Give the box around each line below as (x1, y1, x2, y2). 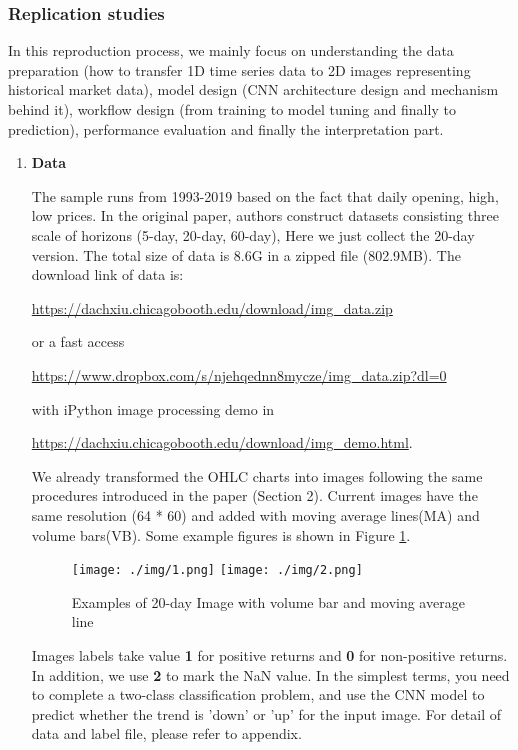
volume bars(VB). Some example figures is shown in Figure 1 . (31, 524, 411, 545)
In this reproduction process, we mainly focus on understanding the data (8, 40, 454, 61)
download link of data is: (31, 264, 184, 285)
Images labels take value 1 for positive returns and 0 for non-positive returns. (31, 644, 508, 665)
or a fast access (31, 331, 125, 352)
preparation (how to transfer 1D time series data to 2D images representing (8, 59, 471, 80)
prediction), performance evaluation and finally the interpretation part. (8, 118, 444, 139)
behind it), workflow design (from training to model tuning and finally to (8, 99, 456, 119)
